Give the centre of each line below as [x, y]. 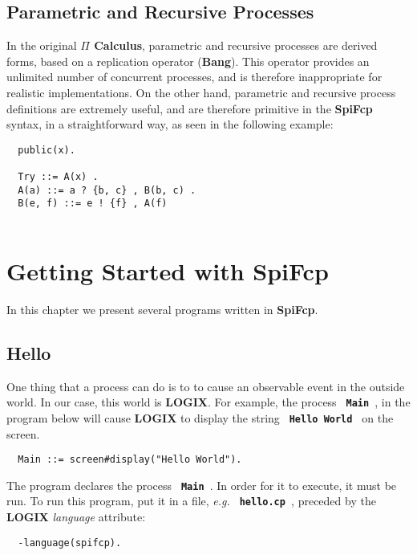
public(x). [47, 150]
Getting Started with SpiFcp [168, 270]
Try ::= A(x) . [58, 177]
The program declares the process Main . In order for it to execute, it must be [202, 485]
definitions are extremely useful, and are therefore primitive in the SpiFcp [190, 108]
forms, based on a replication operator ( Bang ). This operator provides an [188, 61]
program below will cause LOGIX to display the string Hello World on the [200, 417]
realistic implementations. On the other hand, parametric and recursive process [201, 92]
